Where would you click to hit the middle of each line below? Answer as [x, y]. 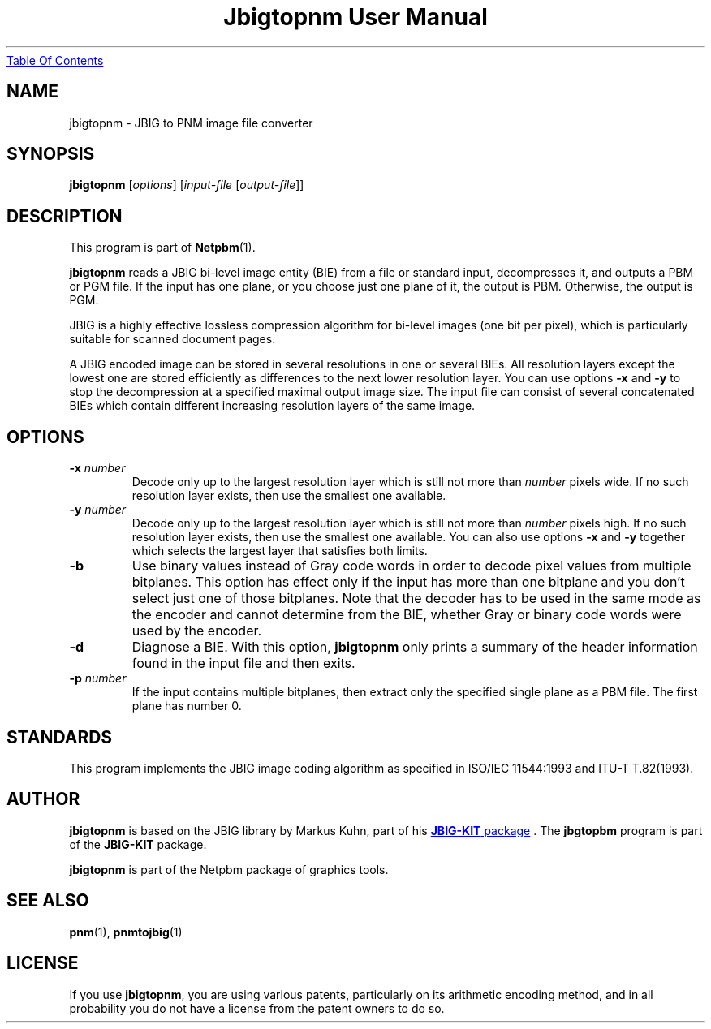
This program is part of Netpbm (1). [162, 248]
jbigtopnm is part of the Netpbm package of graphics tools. [229, 869]
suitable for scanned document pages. [172, 339]
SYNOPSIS [51, 154]
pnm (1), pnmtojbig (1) [126, 932]
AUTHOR [43, 799]
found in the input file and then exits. [243, 663]
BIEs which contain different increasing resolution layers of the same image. [272, 406]
